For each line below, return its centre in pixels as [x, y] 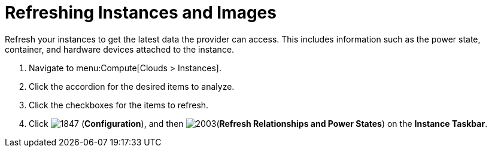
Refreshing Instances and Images [141, 13]
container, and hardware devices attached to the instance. [120, 49]
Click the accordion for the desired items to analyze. [132, 86]
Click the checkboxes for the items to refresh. [119, 105]
